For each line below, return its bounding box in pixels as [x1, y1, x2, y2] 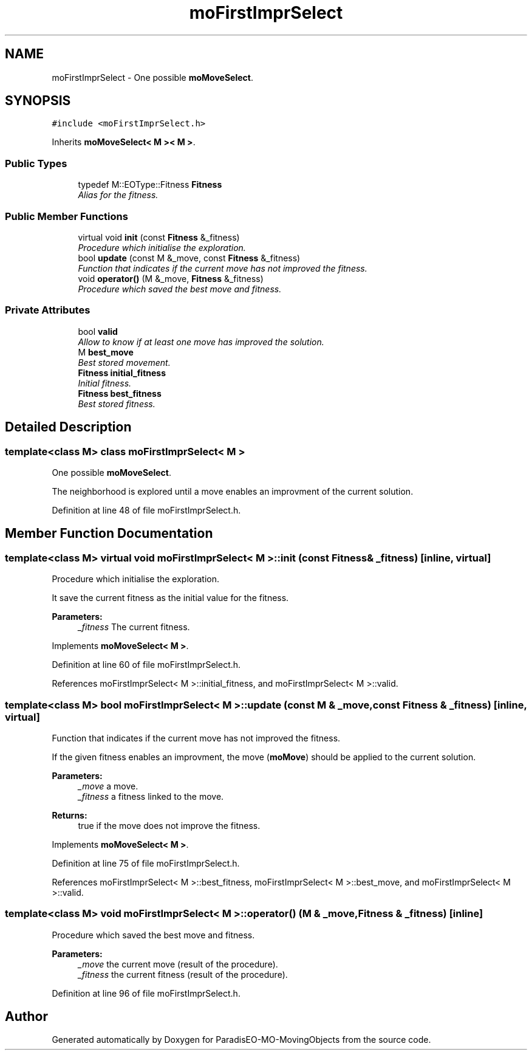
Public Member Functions [5, 210, 128, 222]
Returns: [52, 809, 87, 820]
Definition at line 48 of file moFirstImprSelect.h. [52, 504, 241, 515]
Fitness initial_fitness [78, 367, 166, 378]
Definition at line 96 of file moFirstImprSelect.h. [52, 988, 240, 998]
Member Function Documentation [5, 526, 213, 541]
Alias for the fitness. [78, 190, 159, 201]
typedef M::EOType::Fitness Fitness [78, 179, 222, 190]
